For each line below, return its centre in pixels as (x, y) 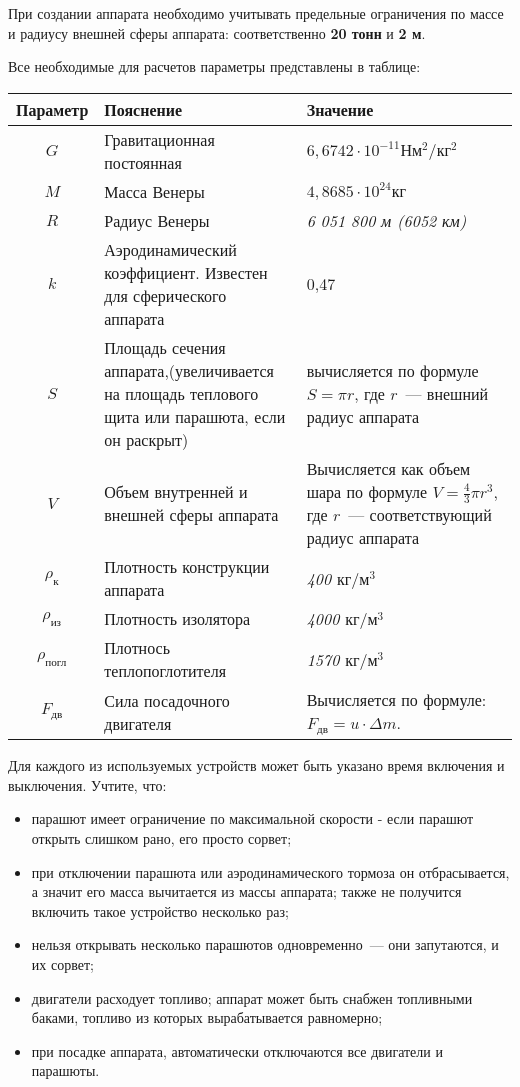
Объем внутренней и (176, 492)
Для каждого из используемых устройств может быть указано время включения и (256, 765)
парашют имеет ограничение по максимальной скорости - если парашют (252, 818)
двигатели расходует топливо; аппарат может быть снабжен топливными (252, 997)
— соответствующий (420, 515)
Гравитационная (159, 139)
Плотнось (137, 648)
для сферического (165, 295)
